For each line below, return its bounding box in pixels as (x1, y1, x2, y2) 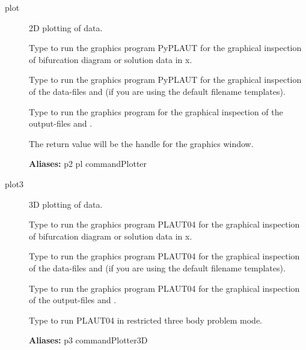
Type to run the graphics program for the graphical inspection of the (29, 105, 283, 118)
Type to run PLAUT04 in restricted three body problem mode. (29, 313, 263, 326)
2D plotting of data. (29, 21, 103, 34)
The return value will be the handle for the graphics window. (29, 137, 254, 149)
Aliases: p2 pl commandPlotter (29, 157, 147, 170)
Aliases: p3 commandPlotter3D (29, 334, 148, 346)
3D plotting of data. (29, 198, 103, 210)
